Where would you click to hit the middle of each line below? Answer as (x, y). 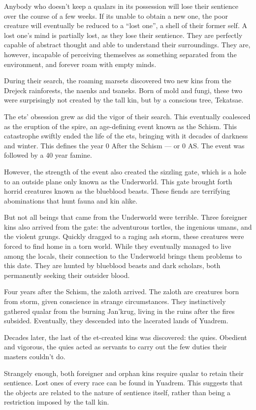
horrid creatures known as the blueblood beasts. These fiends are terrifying (117, 191)
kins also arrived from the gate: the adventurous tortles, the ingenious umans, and (128, 226)
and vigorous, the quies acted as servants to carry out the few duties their (115, 347)
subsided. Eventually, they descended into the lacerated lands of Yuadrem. (116, 321)
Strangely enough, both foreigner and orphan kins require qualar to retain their (124, 373)
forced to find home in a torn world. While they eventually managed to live (118, 246)
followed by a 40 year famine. (48, 155)
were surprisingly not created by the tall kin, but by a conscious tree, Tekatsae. (124, 100)
